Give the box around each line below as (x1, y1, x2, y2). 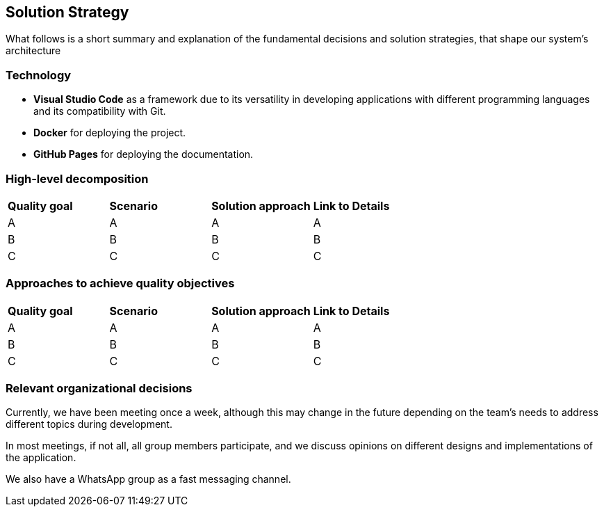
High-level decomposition (6, 171, 149, 186)
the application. (6, 451, 76, 464)
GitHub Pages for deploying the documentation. (33, 148, 254, 161)
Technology (6, 67, 72, 82)
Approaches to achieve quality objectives (6, 276, 235, 291)
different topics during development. (6, 418, 172, 431)
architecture (6, 45, 61, 57)
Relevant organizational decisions (6, 381, 193, 396)
